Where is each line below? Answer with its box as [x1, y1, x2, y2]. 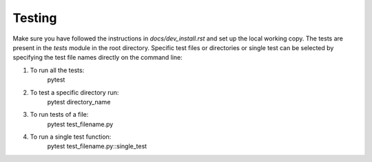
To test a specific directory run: [30, 88, 119, 96]
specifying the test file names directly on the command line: [12, 54, 183, 62]
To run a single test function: [30, 132, 112, 141]
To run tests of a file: [30, 111, 89, 119]
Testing [12, 10, 57, 25]
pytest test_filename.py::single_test [47, 142, 147, 150]
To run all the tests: [30, 66, 85, 74]
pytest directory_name [47, 97, 111, 106]
